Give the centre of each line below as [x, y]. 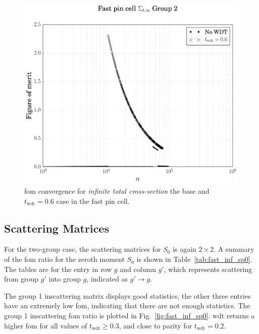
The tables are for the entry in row [58, 269]
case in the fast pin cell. [93, 201]
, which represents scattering [208, 269]
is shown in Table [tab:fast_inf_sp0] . [194, 259]
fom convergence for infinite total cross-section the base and [117, 191]
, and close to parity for [156, 325]
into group [65, 279]
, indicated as [107, 279]
